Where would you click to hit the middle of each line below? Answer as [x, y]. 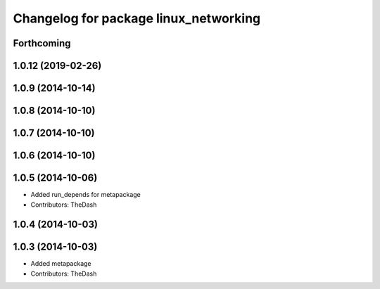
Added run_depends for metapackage [85, 195]
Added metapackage [61, 264]
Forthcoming [42, 43]
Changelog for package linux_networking [137, 18]
